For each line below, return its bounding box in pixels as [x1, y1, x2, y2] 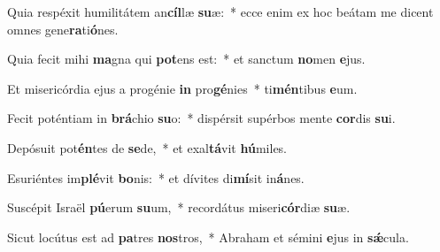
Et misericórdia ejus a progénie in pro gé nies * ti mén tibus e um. [7, 79, 358, 97]
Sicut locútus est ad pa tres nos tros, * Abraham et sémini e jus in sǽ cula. [7, 227, 409, 246]
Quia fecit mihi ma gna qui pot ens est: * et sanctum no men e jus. [7, 50, 366, 68]
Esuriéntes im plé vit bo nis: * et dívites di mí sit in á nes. [7, 168, 305, 187]
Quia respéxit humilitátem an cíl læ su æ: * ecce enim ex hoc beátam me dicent [7, 3, 434, 20]
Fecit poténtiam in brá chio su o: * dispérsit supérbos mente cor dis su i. [7, 109, 396, 127]
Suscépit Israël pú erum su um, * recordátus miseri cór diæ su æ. [7, 198, 351, 217]
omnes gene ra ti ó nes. [7, 19, 119, 38]
